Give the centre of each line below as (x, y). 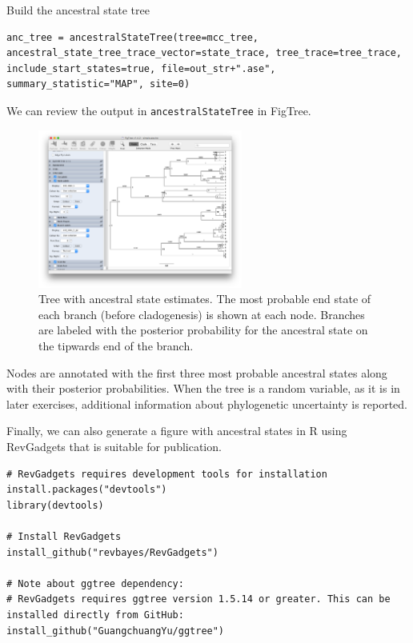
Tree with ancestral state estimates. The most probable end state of (205, 299)
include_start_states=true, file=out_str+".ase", (141, 68)
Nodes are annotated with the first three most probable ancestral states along (197, 372)
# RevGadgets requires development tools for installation (167, 474)
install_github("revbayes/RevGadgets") (112, 552)
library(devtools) (55, 505)
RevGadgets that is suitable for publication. (114, 446)
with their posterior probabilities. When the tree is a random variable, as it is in (203, 388)
